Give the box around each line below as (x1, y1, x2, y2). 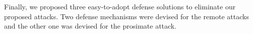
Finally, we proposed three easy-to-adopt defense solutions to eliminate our (4, 1, 236, 11)
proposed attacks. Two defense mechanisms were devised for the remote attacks (4, 11, 249, 21)
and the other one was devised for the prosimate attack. (4, 21, 177, 31)
